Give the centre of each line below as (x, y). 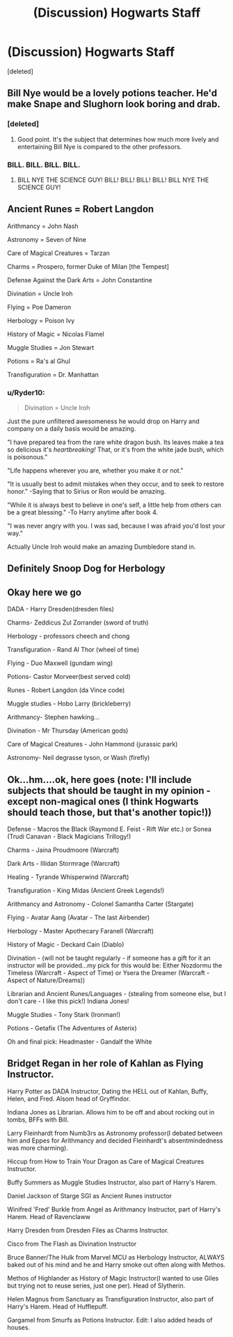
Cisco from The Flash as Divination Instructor (72, 1244)
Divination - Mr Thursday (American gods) (68, 731)
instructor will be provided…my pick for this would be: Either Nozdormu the (115, 965)
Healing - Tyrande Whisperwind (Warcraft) (68, 877)
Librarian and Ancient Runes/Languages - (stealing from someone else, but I (116, 994)
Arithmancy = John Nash (43, 226)
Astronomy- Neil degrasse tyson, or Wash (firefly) (79, 758)
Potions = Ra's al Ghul (39, 361)
